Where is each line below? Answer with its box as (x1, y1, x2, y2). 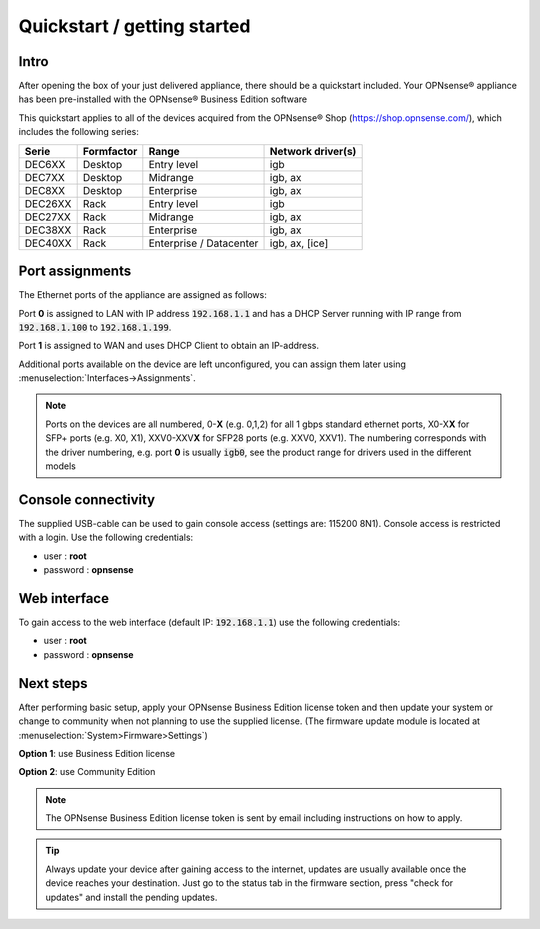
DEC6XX (24, 157, 66, 171)
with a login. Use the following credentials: (18, 531, 194, 544)
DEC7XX (24, 170, 65, 184)
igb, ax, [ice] (269, 236, 329, 250)
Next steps (18, 675, 88, 692)
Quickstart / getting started (18, 15, 251, 37)
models (45, 460, 77, 472)
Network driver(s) (269, 144, 357, 158)
